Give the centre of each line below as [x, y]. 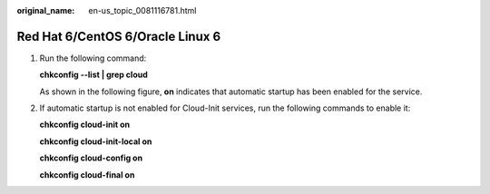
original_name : [46, 10]
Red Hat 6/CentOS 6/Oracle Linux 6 [119, 36]
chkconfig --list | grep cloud [94, 75]
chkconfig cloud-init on [85, 125]
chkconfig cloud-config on [91, 158]
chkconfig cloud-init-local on [96, 141]
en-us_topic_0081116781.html [142, 10]
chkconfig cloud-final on [87, 175]
